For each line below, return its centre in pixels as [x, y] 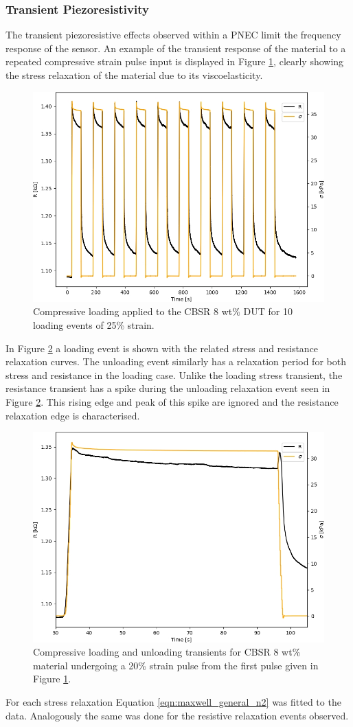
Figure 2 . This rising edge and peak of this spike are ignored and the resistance [172, 402]
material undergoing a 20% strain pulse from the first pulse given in [176, 665]
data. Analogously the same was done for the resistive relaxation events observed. [177, 715]
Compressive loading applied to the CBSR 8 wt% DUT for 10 [163, 311]
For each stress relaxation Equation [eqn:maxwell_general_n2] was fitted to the [173, 701]
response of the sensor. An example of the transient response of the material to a [176, 48]
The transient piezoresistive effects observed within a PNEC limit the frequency [173, 35]
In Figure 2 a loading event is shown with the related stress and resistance [162, 348]
